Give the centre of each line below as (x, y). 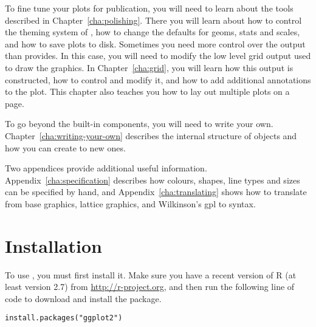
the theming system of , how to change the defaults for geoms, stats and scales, (153, 32)
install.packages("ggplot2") (64, 318)
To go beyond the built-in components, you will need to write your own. (139, 124)
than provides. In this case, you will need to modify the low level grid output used (158, 56)
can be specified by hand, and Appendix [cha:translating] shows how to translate (156, 192)
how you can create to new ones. (65, 147)
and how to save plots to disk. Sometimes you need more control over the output (155, 43)
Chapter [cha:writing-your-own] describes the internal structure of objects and (151, 135)
